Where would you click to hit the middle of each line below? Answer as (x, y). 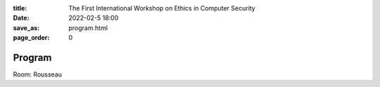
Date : (21, 18)
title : (20, 8)
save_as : (26, 27)
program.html (88, 27)
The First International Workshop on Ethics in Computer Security (162, 8)
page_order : (31, 38)
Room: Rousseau (38, 74)
